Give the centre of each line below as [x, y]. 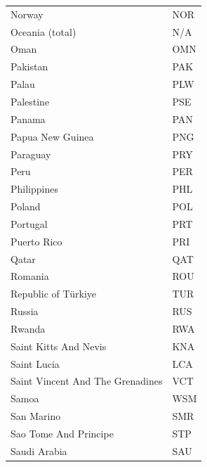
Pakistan [29, 66]
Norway [27, 14]
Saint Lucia [35, 363]
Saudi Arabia [39, 450]
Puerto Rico [36, 241]
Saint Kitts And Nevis [59, 346]
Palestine [30, 101]
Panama [28, 119]
